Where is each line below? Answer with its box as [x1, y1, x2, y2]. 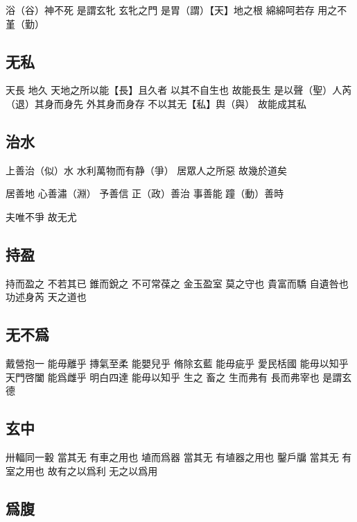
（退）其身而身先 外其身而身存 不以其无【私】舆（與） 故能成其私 [6, 96, 306, 110]
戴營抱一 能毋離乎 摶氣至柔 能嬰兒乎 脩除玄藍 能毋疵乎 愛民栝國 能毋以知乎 [6, 356, 349, 371]
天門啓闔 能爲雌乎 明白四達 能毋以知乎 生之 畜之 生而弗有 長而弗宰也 [6, 369, 320, 384]
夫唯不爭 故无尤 [6, 209, 77, 224]
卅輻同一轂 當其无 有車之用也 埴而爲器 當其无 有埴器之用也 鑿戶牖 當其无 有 [6, 450, 352, 464]
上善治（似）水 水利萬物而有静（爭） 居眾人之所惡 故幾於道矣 [6, 162, 287, 177]
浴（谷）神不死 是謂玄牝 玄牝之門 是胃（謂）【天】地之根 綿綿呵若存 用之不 [6, 3, 347, 17]
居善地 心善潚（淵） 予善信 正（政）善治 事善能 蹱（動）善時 [6, 186, 284, 201]
